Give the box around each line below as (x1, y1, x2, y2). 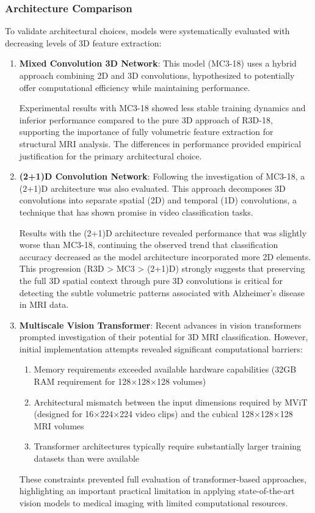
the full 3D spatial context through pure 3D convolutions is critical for (19, 274, 283, 286)
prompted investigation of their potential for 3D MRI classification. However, (19, 330, 308, 343)
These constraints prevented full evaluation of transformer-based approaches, (19, 472, 306, 485)
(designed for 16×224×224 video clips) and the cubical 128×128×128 (34, 407, 293, 420)
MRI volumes (34, 419, 84, 432)
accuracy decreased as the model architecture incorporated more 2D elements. (19, 250, 311, 263)
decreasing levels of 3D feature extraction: (5, 36, 162, 49)
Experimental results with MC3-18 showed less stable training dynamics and (19, 101, 306, 114)
